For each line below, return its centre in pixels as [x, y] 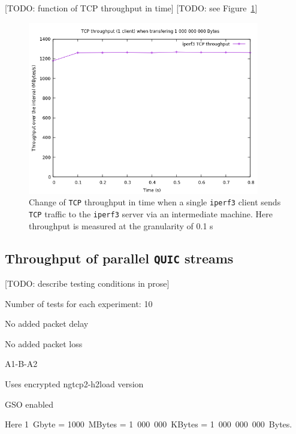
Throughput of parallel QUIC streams [119, 258]
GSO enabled [29, 404]
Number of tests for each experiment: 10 [79, 303]
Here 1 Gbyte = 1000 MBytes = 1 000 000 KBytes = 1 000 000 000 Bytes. [149, 424]
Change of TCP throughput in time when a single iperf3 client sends [155, 202]
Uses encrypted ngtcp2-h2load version [74, 384]
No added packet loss [44, 343]
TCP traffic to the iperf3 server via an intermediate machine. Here [151, 214]
